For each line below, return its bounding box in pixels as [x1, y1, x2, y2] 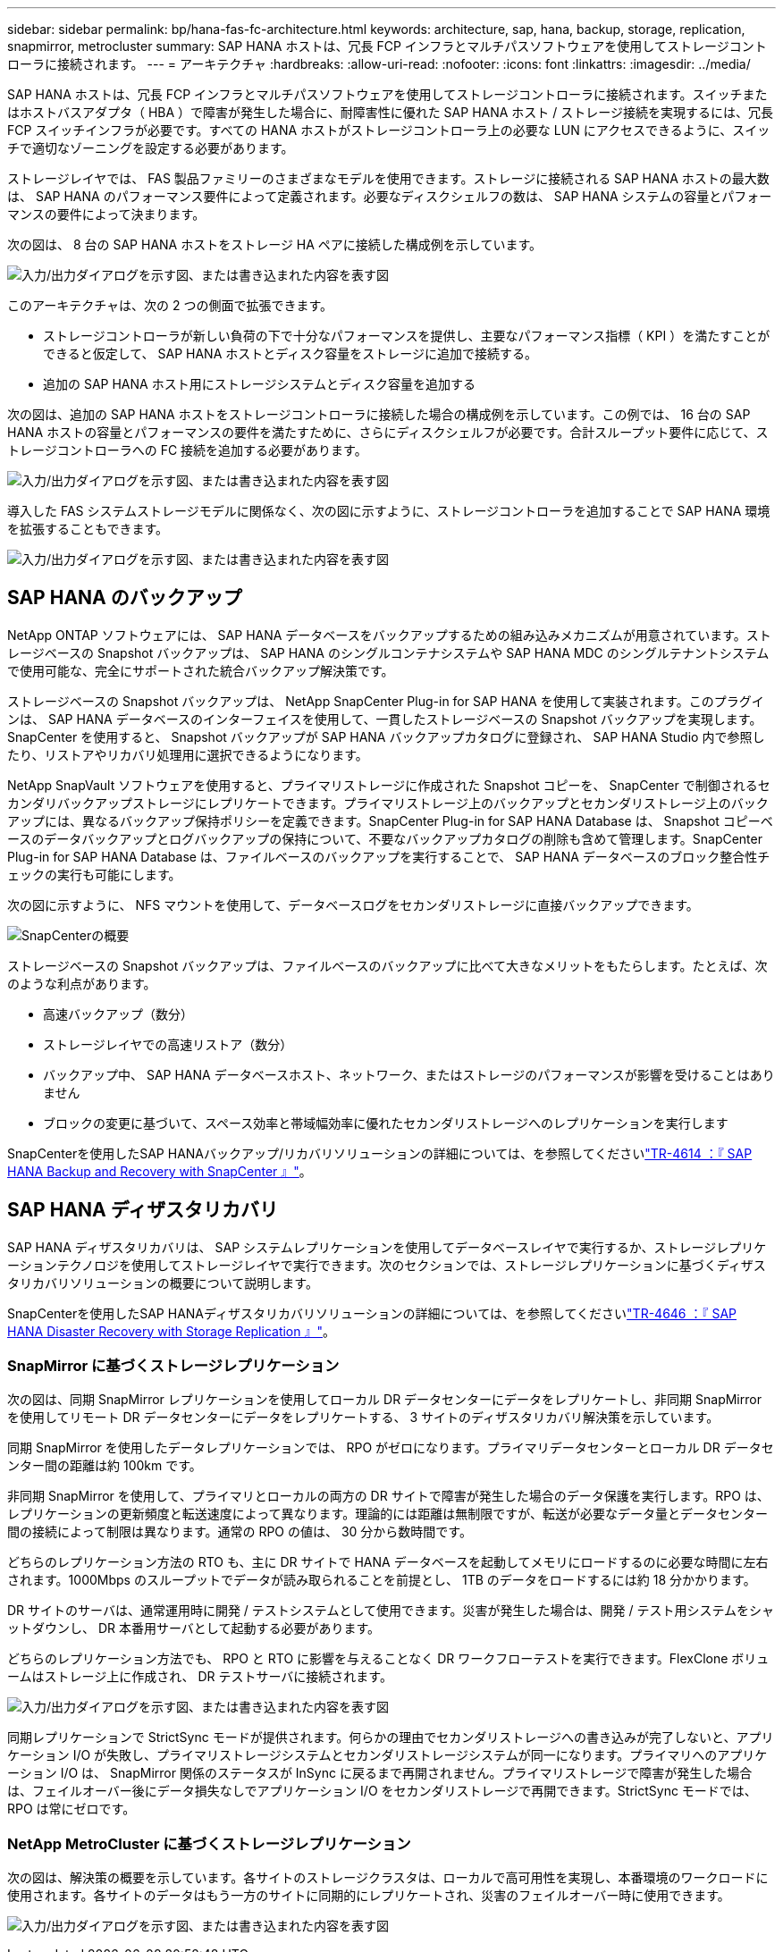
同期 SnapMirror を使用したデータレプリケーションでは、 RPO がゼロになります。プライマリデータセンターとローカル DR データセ [7, 1440, 774, 1456]
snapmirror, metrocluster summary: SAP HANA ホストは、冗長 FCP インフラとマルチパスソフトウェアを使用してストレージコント [7, 38, 767, 54]
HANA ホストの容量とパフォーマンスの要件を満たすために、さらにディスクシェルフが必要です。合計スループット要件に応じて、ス [7, 425, 769, 440]
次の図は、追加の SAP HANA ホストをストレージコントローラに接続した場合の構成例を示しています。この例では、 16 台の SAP [7, 407, 751, 422]
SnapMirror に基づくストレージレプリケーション [7, 1357, 340, 1376]
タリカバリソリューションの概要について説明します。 [7, 1275, 318, 1291]
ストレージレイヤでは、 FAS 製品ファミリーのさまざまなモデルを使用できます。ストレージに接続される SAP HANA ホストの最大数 [7, 171, 770, 186]
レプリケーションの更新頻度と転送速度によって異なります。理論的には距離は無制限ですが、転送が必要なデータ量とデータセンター [7, 1506, 768, 1522]
